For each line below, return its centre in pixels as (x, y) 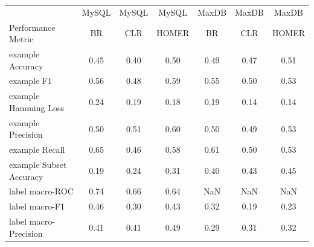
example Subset (38, 165)
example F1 (30, 81)
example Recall (37, 149)
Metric (21, 39)
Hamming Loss (37, 107)
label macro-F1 (37, 206)
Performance (32, 27)
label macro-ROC (41, 191)
